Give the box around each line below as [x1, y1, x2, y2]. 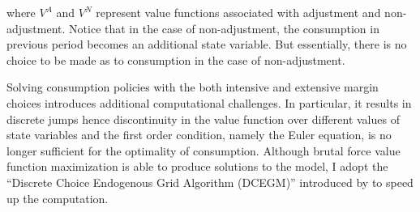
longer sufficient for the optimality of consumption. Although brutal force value [6, 142, 401, 159]
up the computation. [6, 189, 109, 206]
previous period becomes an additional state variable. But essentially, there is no [6, 36, 407, 53]
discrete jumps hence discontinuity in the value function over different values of [6, 110, 400, 127]
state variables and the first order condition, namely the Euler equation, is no [6, 126, 392, 143]
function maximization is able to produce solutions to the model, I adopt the [6, 158, 388, 175]
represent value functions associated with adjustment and [96, 4, 381, 20]
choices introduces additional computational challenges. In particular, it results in [6, 94, 412, 111]
